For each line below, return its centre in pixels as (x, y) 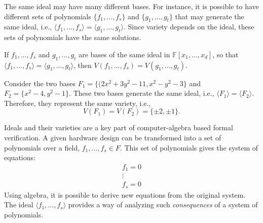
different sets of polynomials (48, 16)
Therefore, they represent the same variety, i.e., (78, 103)
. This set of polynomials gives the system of (189, 147)
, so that (226, 54)
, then (83, 65)
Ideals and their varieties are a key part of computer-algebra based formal (119, 127)
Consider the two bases (40, 83)
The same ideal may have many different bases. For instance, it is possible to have (131, 6)
